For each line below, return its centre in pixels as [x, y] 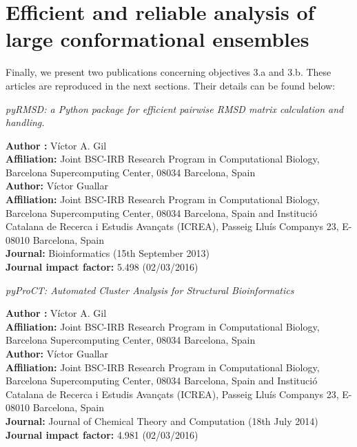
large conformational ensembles [157, 39]
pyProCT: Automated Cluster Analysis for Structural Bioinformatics [150, 290]
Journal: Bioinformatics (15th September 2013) [108, 253]
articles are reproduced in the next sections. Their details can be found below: [171, 85]
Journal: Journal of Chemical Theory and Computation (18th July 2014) [162, 420]
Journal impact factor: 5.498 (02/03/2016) [102, 267]
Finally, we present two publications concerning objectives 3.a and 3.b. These [169, 72]
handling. [25, 122]
